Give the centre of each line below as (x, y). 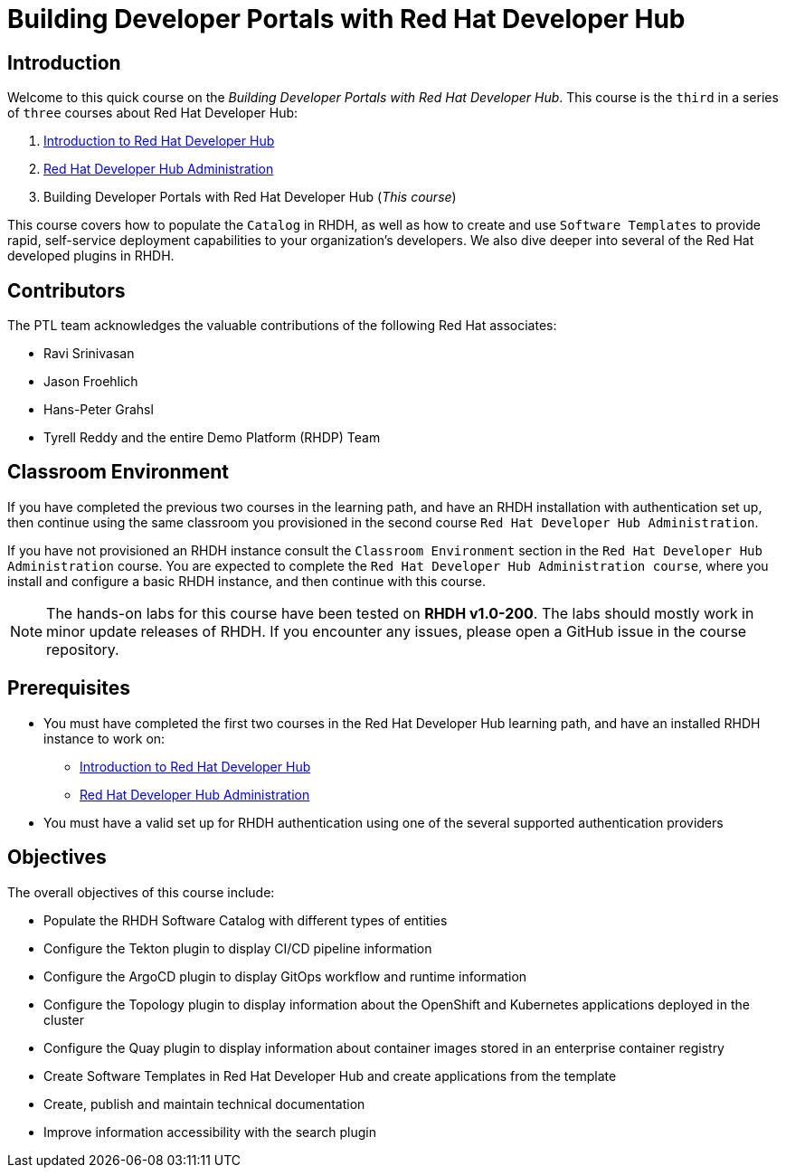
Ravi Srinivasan (89, 354)
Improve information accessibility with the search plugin (210, 1132)
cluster (64, 1019)
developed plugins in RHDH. (91, 256)
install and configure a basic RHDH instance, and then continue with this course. (246, 581)
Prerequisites (69, 688)
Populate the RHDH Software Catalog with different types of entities (246, 920)
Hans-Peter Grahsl (99, 410)
